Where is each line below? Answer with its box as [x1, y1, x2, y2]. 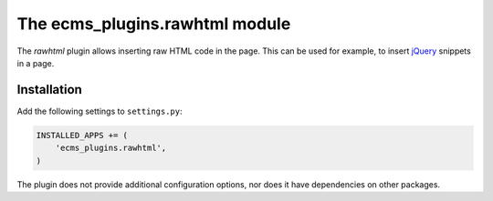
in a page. [16, 57, 55, 68]
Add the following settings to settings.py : [16, 106, 183, 116]
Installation [16, 82, 82, 97]
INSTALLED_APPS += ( [36, 130, 128, 140]
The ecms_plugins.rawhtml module [16, 14, 291, 34]
